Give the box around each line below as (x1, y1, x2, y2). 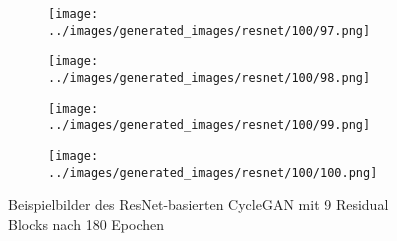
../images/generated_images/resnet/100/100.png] (48, 165, 378, 180)
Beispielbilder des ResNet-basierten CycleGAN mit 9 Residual (8, 194, 389, 215)
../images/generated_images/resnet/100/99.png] (48, 118, 371, 133)
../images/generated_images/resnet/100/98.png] (48, 70, 371, 85)
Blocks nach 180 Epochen (8, 213, 165, 234)
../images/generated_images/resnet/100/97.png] (48, 23, 371, 38)
